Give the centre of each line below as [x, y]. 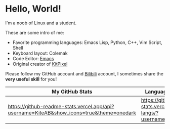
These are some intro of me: [35, 32]
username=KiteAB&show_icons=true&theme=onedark [72, 113]
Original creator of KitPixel [40, 64]
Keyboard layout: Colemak [40, 53]
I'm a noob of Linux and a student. [41, 23]
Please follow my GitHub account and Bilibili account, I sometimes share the [84, 73]
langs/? [150, 113]
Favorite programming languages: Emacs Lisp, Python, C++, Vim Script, [88, 42]
